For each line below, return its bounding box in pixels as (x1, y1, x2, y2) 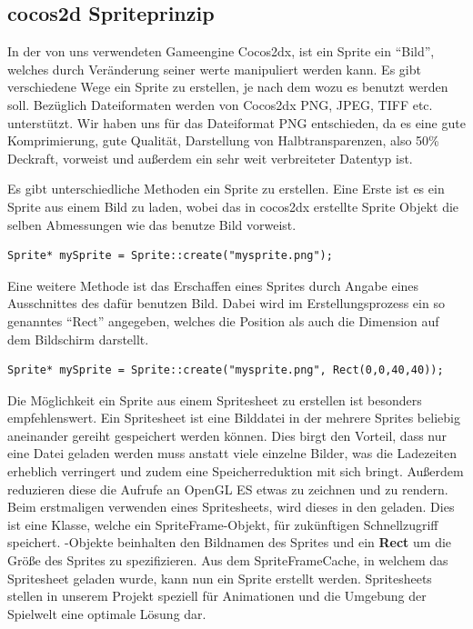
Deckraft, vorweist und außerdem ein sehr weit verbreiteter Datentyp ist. (7, 148, 413, 167)
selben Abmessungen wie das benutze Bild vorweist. (7, 215, 297, 234)
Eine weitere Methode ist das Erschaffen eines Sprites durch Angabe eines (7, 275, 419, 295)
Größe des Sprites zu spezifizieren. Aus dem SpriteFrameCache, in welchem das (7, 551, 448, 570)
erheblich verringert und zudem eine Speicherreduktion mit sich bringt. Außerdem (7, 462, 464, 481)
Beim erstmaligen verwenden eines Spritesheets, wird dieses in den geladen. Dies (7, 497, 455, 516)
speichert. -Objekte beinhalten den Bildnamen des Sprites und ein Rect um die (7, 533, 452, 552)
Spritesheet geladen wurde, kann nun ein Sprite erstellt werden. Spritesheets (7, 568, 432, 587)
